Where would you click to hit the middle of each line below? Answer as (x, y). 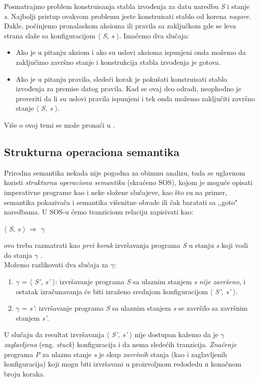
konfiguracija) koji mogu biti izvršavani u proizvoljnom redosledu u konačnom (123, 364)
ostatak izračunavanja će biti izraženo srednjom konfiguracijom (112, 291)
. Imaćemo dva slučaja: (154, 35)
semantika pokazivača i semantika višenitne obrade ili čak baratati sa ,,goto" (121, 202)
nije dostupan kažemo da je (177, 334)
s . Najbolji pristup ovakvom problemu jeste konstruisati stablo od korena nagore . (128, 16)
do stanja (18, 255)
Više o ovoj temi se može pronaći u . (60, 124)
